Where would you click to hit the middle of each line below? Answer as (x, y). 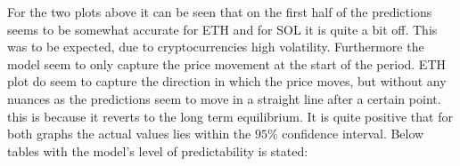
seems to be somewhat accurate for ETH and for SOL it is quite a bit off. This (222, 29)
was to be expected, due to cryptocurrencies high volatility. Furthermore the (216, 47)
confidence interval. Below (353, 134)
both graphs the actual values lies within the (129, 134)
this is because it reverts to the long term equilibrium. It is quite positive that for (230, 116)
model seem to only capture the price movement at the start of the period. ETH (227, 63)
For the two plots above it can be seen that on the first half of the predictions (220, 12)
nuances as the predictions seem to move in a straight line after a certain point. (224, 98)
